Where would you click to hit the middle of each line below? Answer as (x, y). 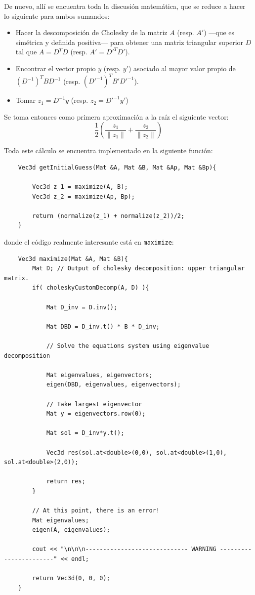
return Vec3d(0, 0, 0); (71, 578)
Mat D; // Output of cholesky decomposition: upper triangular (138, 269)
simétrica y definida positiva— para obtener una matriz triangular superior (129, 42)
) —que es (219, 32)
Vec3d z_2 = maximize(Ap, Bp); (84, 196)
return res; (66, 482)
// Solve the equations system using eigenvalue (128, 346)
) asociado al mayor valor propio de (182, 68)
